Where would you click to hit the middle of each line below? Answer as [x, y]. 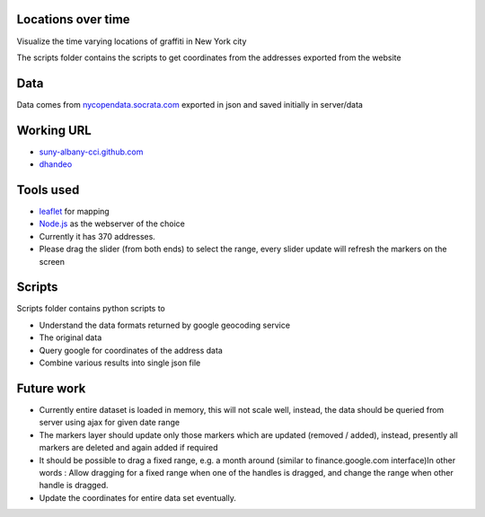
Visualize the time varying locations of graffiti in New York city [132, 41]
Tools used [48, 190]
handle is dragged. [74, 486]
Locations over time [73, 19]
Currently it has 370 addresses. [97, 236]
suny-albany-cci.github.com [91, 152]
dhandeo [56, 164]
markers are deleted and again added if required [129, 448]
